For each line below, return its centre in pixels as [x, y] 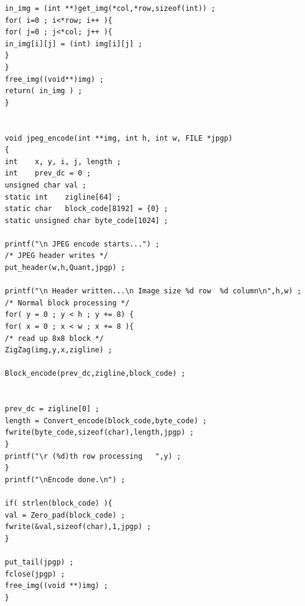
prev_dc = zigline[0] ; [52, 409]
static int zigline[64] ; [63, 197]
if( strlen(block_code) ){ [59, 503]
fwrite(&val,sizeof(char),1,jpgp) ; [78, 527]
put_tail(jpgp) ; [39, 562]
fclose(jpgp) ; [35, 574]
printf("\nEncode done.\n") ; [65, 479]
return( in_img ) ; [44, 91]
